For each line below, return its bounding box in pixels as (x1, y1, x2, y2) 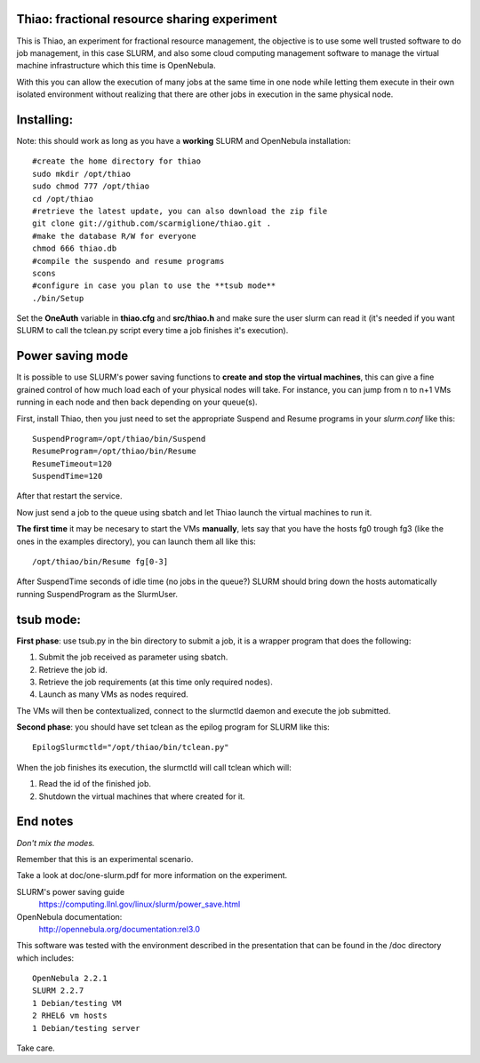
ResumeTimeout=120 (32, 459, 113, 468)
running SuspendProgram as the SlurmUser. (16, 588, 178, 599)
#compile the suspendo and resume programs (32, 256, 225, 266)
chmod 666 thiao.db (32, 244, 117, 253)
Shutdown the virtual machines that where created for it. (38, 791, 245, 802)
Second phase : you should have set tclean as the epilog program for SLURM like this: (16, 722, 331, 732)
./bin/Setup (32, 293, 84, 303)
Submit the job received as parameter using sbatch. (38, 651, 228, 662)
